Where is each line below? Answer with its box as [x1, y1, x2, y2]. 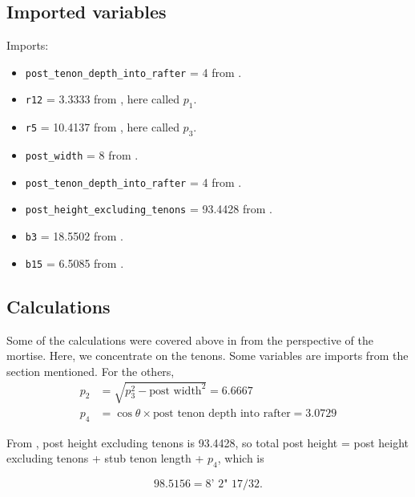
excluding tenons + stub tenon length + [6, 450, 204, 467]
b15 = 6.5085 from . [25, 254, 124, 271]
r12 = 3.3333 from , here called [25, 91, 180, 107]
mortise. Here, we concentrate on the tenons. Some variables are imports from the [6, 347, 409, 364]
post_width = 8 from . [25, 147, 139, 164]
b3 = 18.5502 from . [25, 228, 123, 244]
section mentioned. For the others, [6, 362, 175, 379]
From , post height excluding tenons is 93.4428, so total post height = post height [6, 434, 409, 451]
